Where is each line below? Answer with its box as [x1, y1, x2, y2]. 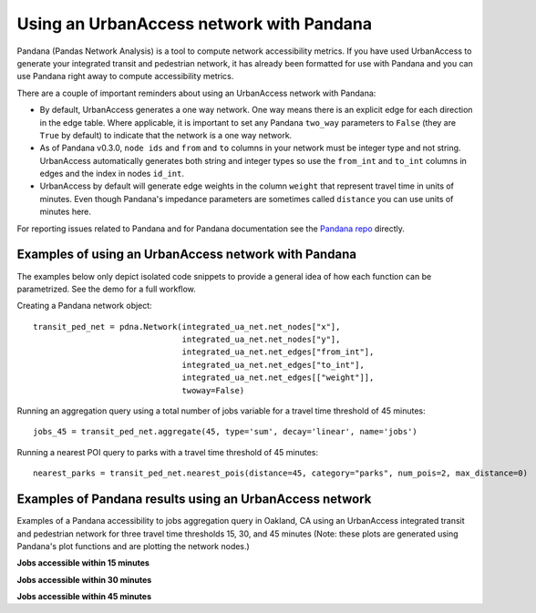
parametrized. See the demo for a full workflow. [16, 283, 196, 294]
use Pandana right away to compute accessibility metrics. [16, 71, 234, 82]
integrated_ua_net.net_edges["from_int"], [181, 347, 375, 357]
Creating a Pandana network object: [16, 301, 152, 312]
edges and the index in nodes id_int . [39, 169, 185, 179]
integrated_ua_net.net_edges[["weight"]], [181, 373, 375, 383]
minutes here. [39, 206, 91, 218]
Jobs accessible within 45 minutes [16, 591, 152, 602]
